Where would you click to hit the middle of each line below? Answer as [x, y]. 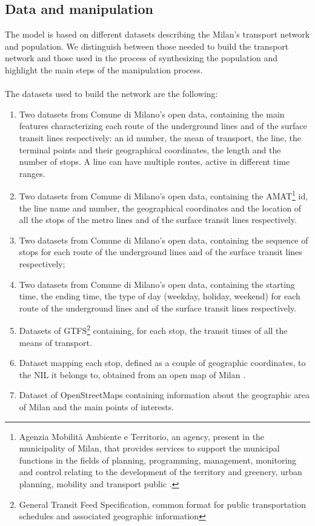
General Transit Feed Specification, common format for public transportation [163, 504]
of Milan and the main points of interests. [97, 406]
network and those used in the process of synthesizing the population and [141, 58]
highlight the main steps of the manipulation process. [104, 69]
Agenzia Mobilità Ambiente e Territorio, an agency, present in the [142, 436]
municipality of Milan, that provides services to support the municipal [149, 448]
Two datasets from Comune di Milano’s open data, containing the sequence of [164, 240]
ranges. [32, 173]
